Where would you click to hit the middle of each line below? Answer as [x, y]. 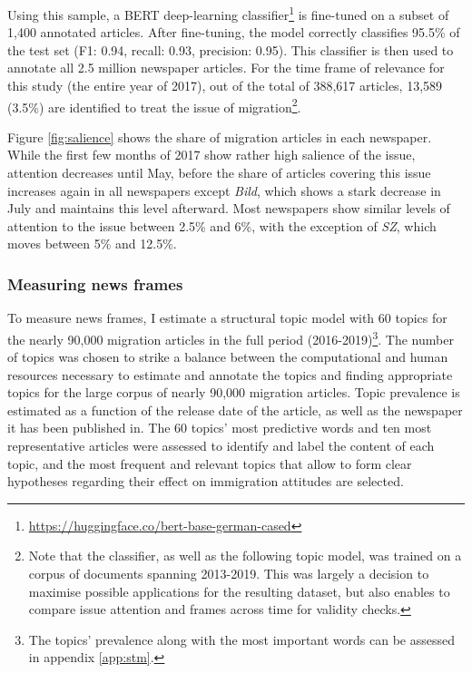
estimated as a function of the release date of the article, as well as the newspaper [235, 410]
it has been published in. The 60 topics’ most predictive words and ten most [220, 428]
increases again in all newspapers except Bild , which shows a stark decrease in [224, 190]
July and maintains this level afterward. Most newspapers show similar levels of [229, 208]
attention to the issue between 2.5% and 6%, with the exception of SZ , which [222, 225]
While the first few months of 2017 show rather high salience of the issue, [211, 155]
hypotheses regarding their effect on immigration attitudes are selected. [206, 481]
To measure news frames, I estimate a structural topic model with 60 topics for [227, 318]
